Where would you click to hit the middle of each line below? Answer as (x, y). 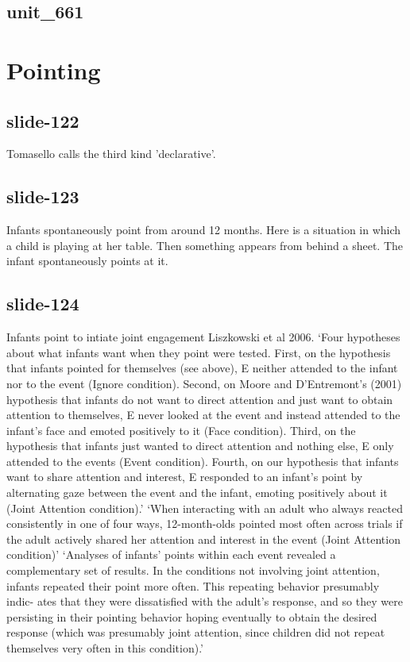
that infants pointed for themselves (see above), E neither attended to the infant (202, 368)
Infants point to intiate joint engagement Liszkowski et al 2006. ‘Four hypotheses (203, 337)
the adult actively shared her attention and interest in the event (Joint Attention (203, 539)
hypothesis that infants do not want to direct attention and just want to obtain (200, 399)
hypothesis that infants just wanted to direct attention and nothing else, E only (200, 446)
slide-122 (43, 120)
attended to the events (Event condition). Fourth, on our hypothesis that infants (203, 461)
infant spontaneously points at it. (87, 261)
